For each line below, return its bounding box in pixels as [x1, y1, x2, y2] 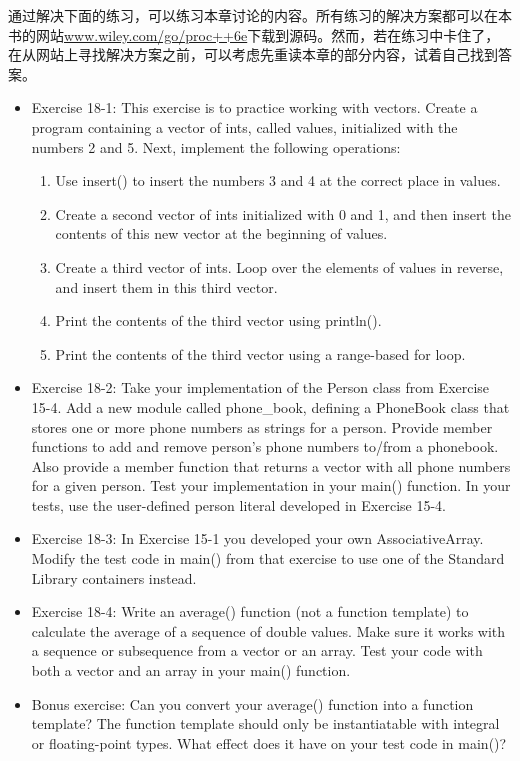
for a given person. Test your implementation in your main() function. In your [31, 475, 511, 496]
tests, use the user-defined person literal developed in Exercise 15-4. [31, 494, 446, 515]
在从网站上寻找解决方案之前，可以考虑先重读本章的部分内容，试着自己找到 [8, 44, 498, 65]
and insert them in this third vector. [55, 276, 278, 297]
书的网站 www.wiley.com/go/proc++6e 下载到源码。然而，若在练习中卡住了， [8, 24, 500, 45]
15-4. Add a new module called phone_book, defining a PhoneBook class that [31, 396, 510, 417]
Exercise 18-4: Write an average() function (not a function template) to [31, 601, 469, 622]
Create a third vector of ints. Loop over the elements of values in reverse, [55, 256, 504, 277]
